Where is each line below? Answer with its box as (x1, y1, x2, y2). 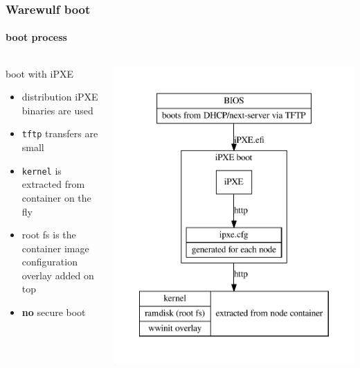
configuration (21, 254, 78, 269)
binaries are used (21, 103, 93, 117)
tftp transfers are (21, 126, 98, 141)
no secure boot (21, 305, 86, 319)
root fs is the (21, 227, 76, 242)
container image (21, 240, 89, 255)
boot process (6, 30, 67, 44)
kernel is (21, 163, 62, 177)
